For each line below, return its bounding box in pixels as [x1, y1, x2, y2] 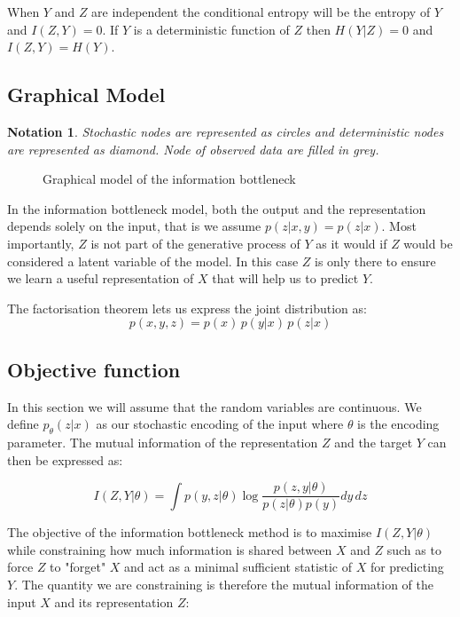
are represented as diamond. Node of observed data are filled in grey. [7, 139, 379, 158]
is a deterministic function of [133, 20, 290, 38]
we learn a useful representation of [7, 269, 194, 288]
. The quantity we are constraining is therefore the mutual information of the [14, 574, 434, 593]
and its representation [54, 592, 174, 611]
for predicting [370, 558, 444, 576]
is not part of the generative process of [90, 233, 300, 252]
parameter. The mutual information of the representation [7, 432, 318, 451]
